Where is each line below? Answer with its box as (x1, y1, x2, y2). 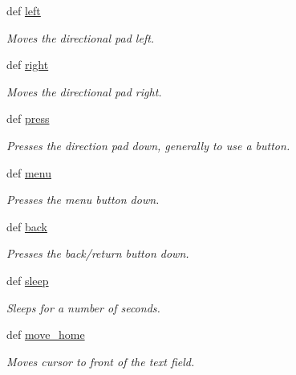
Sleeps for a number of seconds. (6, 299, 160, 316)
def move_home (6, 326, 85, 343)
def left (6, 2, 41, 18)
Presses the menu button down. (6, 191, 160, 208)
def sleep (6, 271, 49, 288)
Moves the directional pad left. (6, 29, 155, 46)
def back (6, 218, 47, 234)
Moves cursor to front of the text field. (6, 353, 195, 369)
